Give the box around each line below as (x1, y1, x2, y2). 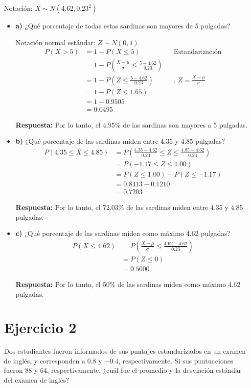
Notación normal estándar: (15, 37, 95, 47)
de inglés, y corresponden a (4, 355, 85, 365)
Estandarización (173, 49, 222, 56)
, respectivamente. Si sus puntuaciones (118, 355, 233, 365)
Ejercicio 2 (4, 317, 77, 337)
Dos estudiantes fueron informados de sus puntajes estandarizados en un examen (4, 346, 246, 356)
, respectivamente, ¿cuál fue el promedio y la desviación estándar (46, 365, 242, 375)
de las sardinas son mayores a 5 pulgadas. (123, 119, 248, 129)
